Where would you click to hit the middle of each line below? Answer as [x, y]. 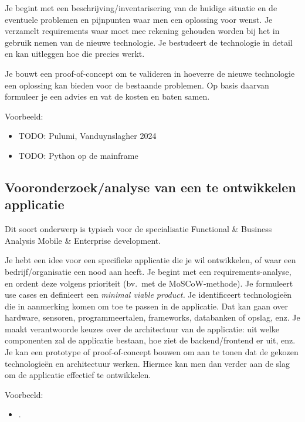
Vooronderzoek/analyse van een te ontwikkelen [150, 187]
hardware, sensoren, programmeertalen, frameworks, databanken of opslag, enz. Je [152, 317]
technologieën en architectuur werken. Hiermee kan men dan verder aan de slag [147, 363]
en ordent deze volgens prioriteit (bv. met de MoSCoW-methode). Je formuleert [149, 283]
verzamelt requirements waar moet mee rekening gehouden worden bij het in [142, 31]
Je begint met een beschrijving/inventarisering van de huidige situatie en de [141, 8]
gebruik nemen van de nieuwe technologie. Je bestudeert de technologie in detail [149, 42]
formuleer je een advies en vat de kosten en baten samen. [107, 96]
